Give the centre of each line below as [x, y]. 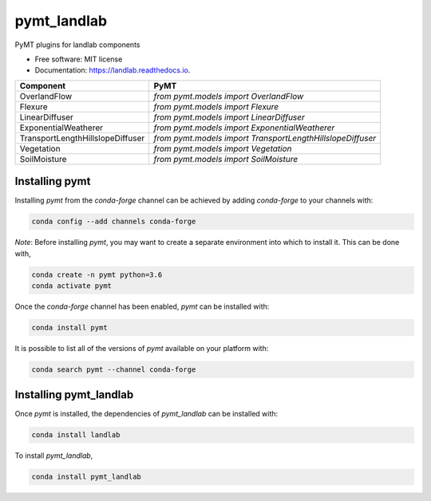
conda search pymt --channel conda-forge [114, 369]
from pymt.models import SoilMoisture [226, 159]
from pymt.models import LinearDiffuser [229, 117]
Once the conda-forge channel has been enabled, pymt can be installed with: [142, 306]
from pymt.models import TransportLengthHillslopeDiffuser [265, 138]
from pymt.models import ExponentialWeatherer [244, 128]
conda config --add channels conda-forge [114, 222]
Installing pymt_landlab [74, 395]
